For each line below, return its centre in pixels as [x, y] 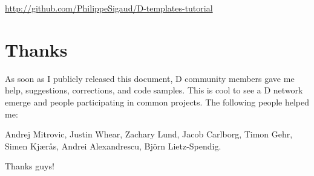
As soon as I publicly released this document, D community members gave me [150, 78]
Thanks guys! [30, 166]
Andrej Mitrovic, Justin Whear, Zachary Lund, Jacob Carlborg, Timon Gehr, [149, 134]
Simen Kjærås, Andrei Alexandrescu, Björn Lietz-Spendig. [113, 146]
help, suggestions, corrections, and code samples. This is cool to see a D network [154, 90]
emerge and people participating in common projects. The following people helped [157, 102]
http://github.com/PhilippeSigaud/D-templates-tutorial [109, 8]
